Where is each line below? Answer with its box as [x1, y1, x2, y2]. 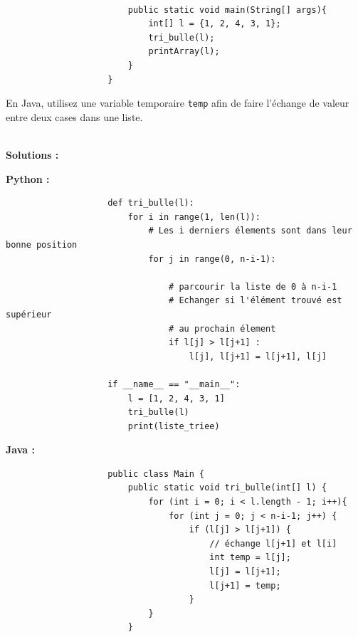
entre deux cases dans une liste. [6, 109, 143, 124]
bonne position [6, 239, 78, 250]
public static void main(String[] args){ [127, 4, 327, 15]
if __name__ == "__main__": [107, 379, 241, 389]
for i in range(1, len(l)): [127, 211, 260, 222]
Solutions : [6, 147, 59, 162]
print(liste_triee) [127, 421, 220, 431]
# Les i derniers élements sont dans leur [148, 226, 352, 236]
